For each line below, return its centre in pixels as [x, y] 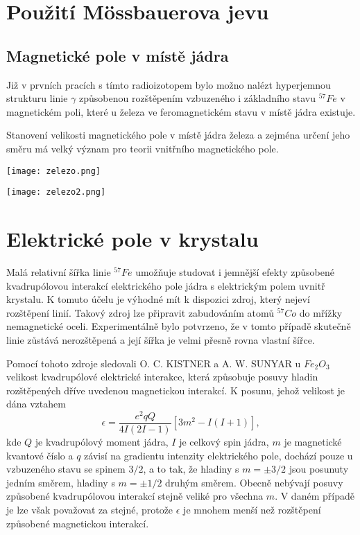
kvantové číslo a [40, 455]
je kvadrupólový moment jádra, [102, 442]
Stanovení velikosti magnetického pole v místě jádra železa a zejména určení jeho [178, 135]
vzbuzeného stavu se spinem [66, 469]
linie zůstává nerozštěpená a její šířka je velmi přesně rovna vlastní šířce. [161, 339]
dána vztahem [36, 404]
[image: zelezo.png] [54, 171]
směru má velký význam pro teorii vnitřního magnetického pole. [143, 148]
